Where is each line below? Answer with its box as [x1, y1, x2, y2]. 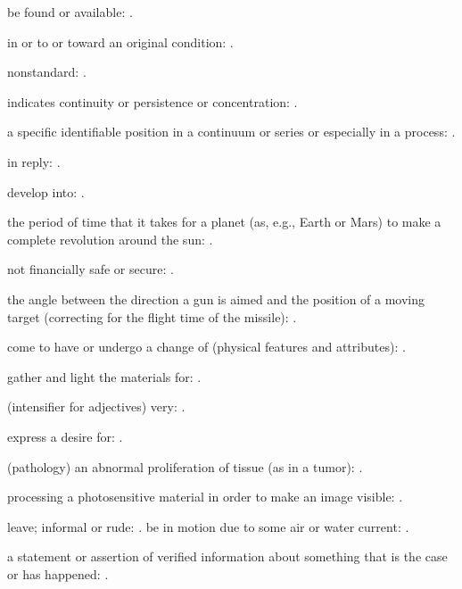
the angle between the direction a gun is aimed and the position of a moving [7, 289, 425, 308]
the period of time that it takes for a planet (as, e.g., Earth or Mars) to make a [7, 212, 441, 231]
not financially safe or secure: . [7, 260, 174, 278]
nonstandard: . [7, 62, 87, 81]
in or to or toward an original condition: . [7, 32, 234, 51]
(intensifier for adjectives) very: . [7, 397, 186, 416]
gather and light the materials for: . [7, 367, 202, 386]
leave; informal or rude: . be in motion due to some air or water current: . [7, 517, 409, 535]
